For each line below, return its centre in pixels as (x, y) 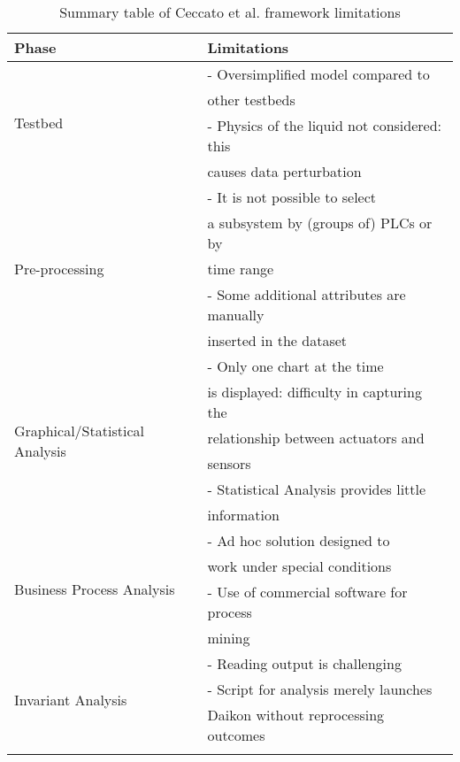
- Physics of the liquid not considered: (325, 125)
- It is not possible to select (292, 197)
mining (229, 638)
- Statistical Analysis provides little (317, 489)
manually (236, 315)
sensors (229, 463)
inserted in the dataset (277, 340)
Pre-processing (59, 269)
